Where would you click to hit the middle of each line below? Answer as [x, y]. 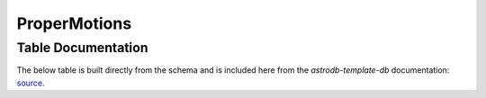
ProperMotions [74, 23]
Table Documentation [82, 48]
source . [31, 83]
